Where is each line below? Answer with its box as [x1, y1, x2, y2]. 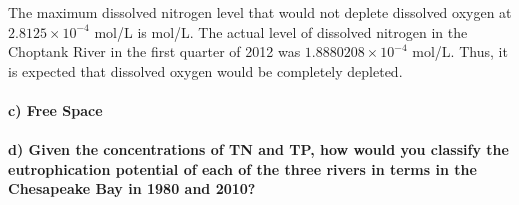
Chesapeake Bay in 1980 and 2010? [8, 178, 256, 199]
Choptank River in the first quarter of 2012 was [8, 41, 301, 62]
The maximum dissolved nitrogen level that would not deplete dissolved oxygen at [8, 2, 512, 22]
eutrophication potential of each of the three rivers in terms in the [8, 158, 477, 179]
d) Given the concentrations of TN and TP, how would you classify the [8, 139, 509, 160]
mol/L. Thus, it [412, 41, 508, 62]
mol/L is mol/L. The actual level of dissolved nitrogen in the [94, 21, 468, 42]
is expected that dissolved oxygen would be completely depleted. [8, 60, 403, 81]
